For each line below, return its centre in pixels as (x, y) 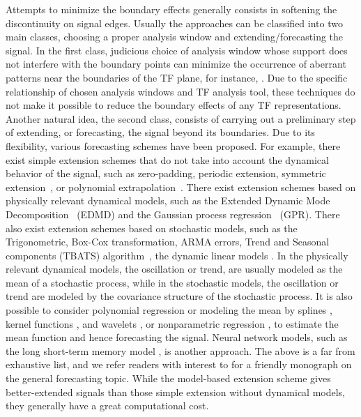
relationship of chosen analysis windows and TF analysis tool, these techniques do (180, 91)
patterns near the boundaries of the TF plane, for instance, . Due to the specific (177, 77)
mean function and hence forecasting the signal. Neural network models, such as (177, 337)
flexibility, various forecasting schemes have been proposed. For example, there (173, 145)
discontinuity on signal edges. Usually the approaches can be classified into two (174, 23)
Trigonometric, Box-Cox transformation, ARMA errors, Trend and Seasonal (168, 242)
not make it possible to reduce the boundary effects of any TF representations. (174, 105)
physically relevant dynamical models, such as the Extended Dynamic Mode (168, 200)
